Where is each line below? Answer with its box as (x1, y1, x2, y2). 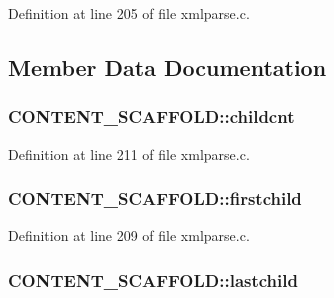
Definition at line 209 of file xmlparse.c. (8, 225, 250, 246)
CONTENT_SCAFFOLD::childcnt (8, 104, 295, 129)
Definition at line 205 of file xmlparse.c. (8, 3, 250, 23)
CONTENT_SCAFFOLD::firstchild (8, 186, 302, 211)
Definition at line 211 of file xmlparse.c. (8, 143, 250, 164)
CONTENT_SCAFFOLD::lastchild (8, 267, 298, 292)
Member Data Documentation (8, 51, 327, 82)
